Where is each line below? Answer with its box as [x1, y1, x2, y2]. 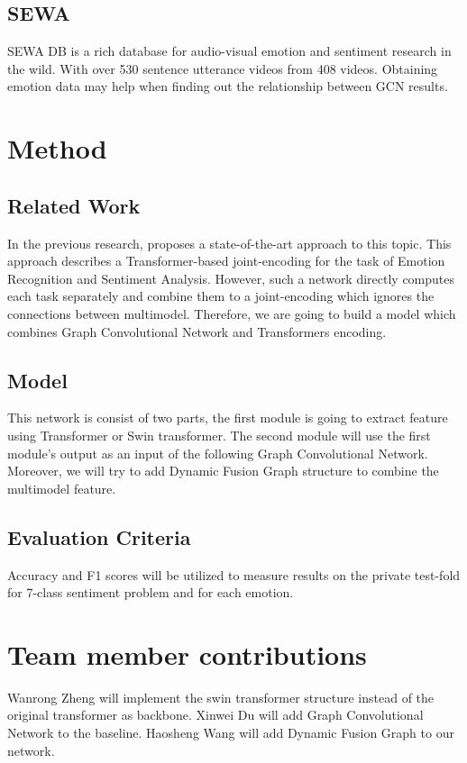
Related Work [7, 191, 141, 219]
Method [7, 130, 107, 167]
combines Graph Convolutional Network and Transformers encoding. [7, 322, 387, 341]
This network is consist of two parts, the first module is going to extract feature [7, 408, 448, 427]
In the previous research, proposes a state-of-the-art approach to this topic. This [7, 233, 452, 252]
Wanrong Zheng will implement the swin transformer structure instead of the [7, 687, 435, 706]
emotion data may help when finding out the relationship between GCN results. [7, 77, 448, 95]
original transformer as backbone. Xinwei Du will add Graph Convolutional [7, 705, 424, 724]
